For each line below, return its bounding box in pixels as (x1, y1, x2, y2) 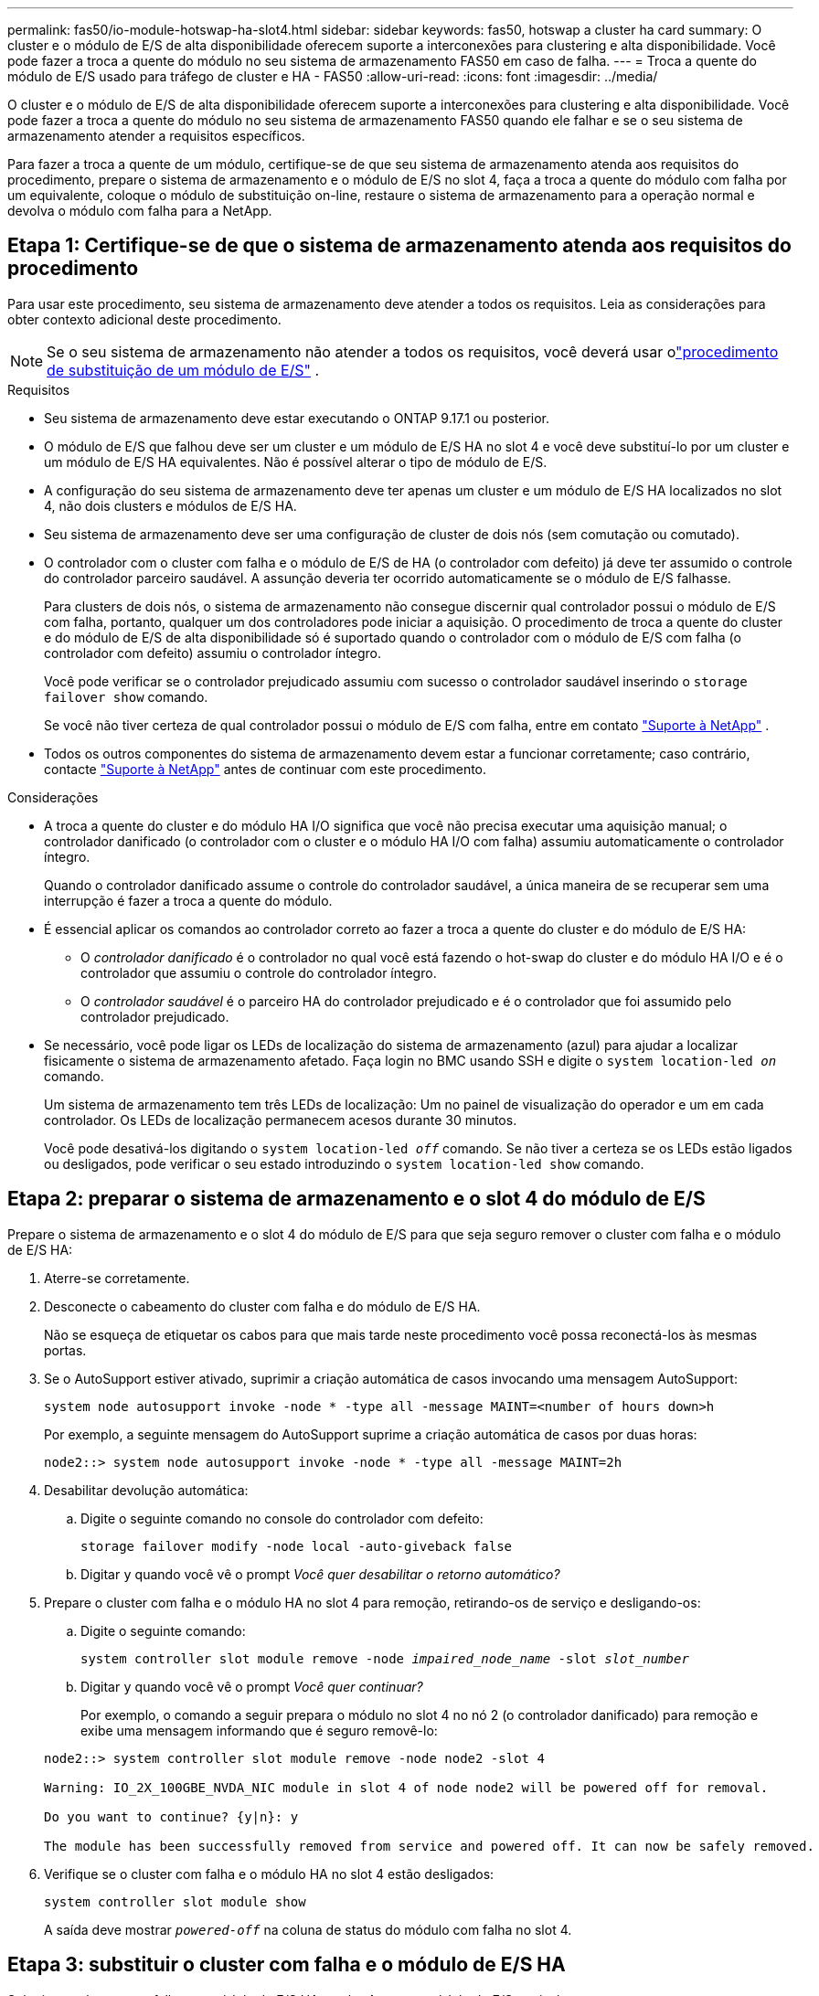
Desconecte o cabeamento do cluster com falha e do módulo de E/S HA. (44, 1298, 481, 1314)
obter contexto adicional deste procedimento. (7, 311, 282, 327)
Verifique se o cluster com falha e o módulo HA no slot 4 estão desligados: (44, 1865, 495, 1882)
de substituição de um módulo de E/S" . (47, 360, 320, 379)
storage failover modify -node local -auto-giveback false (80, 1538, 513, 1554)
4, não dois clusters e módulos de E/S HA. (44, 497, 297, 514)
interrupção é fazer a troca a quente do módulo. (44, 892, 333, 908)
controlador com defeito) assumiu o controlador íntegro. (44, 644, 382, 661)
